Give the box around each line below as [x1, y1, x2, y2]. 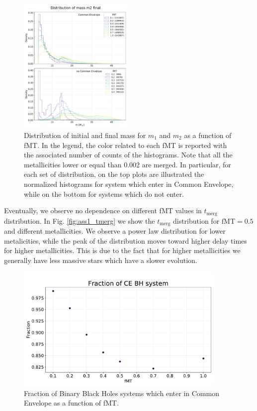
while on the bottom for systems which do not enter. [24, 188, 184, 199]
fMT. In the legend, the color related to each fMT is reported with [24, 139, 227, 150]
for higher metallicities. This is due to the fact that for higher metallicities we [4, 245, 241, 256]
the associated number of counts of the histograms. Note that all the [24, 149, 233, 160]
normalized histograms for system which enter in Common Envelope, [24, 178, 234, 189]
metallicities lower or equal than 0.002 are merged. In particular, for [24, 159, 231, 169]
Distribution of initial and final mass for [24, 130, 146, 140]
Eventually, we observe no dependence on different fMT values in [4, 205, 202, 216]
